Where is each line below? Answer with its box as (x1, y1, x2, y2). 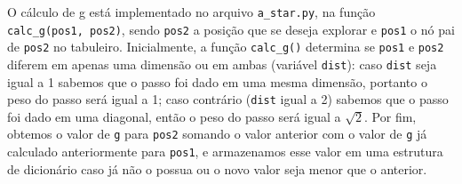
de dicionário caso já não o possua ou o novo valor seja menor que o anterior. (7, 159, 427, 178)
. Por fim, (364, 107, 417, 125)
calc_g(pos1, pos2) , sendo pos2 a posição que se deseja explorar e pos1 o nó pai (7, 20, 455, 38)
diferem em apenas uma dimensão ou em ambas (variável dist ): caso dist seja (7, 54, 437, 73)
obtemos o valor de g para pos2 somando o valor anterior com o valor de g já (7, 124, 427, 143)
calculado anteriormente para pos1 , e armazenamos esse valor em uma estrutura (7, 142, 443, 161)
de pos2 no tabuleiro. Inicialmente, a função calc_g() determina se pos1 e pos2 (7, 37, 444, 56)
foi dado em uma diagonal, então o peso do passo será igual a (7, 107, 341, 125)
